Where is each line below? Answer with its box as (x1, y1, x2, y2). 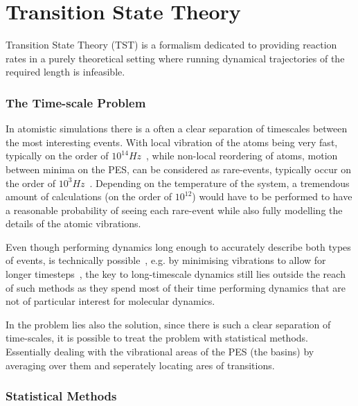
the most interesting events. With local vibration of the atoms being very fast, (6, 134, 338, 149)
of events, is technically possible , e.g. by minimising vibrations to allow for (6, 253, 326, 267)
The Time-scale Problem (6, 94, 146, 111)
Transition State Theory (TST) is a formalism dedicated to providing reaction (6, 37, 337, 52)
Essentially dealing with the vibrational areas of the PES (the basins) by (6, 344, 314, 359)
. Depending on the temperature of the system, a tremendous (89, 175, 350, 190)
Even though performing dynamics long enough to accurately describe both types (6, 239, 351, 254)
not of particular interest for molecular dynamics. (6, 294, 215, 308)
